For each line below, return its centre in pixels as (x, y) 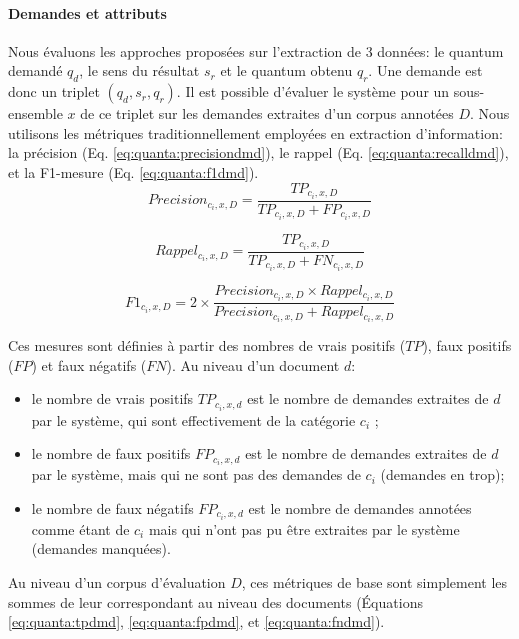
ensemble (35, 113)
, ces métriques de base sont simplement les (374, 582)
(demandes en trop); (442, 474)
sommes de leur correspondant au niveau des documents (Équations (215, 601)
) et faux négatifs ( (89, 364)
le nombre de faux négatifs (112, 507)
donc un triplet (54, 91)
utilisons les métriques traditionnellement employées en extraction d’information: (255, 132)
